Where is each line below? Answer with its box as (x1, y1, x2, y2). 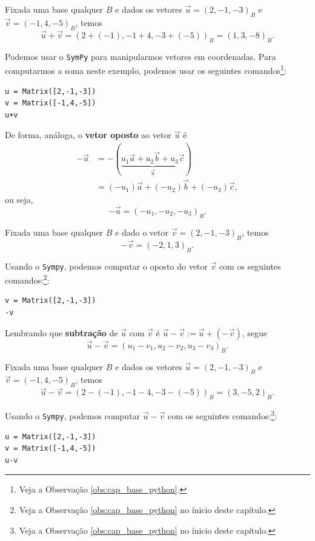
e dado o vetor (115, 225, 169, 238)
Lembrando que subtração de (5, 326, 118, 339)
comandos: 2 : (5, 272, 50, 286)
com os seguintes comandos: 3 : (168, 408, 277, 422)
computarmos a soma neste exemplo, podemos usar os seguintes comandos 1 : (5, 62, 287, 76)
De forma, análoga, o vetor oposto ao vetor (5, 128, 171, 141)
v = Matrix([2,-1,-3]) (5, 296, 96, 305)
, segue (242, 326, 268, 339)
